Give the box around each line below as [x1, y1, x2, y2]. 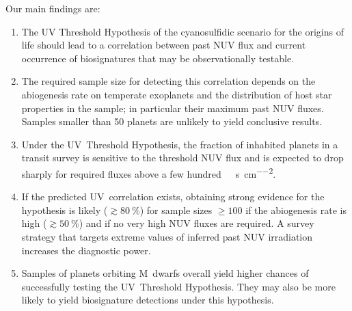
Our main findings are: [5, 1, 100, 15]
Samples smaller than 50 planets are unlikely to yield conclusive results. [21, 114, 323, 129]
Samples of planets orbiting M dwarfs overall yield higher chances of [21, 266, 309, 280]
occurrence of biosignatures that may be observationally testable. [21, 51, 295, 65]
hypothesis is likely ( [21, 202, 108, 217]
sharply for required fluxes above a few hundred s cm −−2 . [21, 164, 276, 180]
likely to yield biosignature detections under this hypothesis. [21, 293, 274, 307]
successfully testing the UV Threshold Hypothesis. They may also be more [21, 279, 336, 293]
